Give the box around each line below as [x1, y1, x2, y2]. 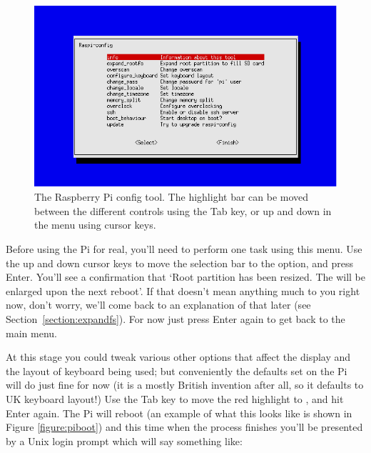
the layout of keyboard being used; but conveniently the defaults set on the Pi [6, 363, 347, 378]
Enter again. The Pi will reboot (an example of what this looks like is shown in [6, 405, 352, 420]
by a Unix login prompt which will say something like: [6, 433, 243, 448]
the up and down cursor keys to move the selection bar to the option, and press [6, 255, 354, 270]
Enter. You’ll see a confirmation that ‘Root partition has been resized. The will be [6, 269, 366, 284]
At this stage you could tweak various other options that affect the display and [6, 349, 351, 364]
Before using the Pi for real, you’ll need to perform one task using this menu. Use [6, 241, 362, 256]
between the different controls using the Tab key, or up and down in [34, 203, 332, 218]
